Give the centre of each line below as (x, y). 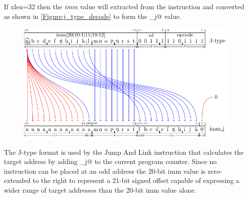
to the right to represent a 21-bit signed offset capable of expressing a (136, 180)
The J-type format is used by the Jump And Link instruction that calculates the (124, 152)
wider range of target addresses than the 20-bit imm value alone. (100, 190)
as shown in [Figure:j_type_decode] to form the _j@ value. (93, 16)
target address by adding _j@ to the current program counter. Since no (110, 161)
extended (17, 180)
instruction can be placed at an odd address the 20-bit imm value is (105, 171)
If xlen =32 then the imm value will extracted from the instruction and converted (124, 6)
